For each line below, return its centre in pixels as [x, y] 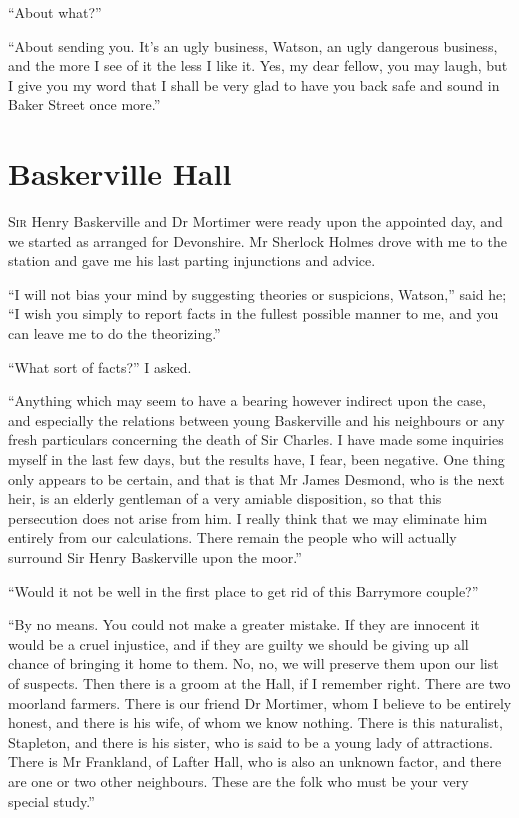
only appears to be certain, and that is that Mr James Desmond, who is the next [256, 478]
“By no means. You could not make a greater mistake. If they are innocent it [244, 624]
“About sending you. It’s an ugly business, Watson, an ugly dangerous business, [253, 45]
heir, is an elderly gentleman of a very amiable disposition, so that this [225, 498]
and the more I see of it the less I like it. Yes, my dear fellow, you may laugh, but [258, 65]
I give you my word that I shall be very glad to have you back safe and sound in [254, 84]
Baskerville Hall [120, 173]
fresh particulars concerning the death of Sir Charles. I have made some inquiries [256, 439]
